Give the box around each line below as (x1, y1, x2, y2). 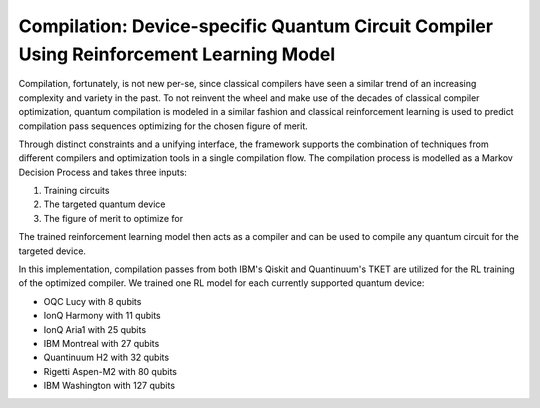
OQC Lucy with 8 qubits (43, 295, 142, 307)
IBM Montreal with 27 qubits (43, 337, 160, 349)
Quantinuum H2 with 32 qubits (43, 351, 170, 364)
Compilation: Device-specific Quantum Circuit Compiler (18, 15, 494, 37)
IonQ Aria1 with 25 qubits (43, 323, 147, 335)
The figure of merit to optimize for (43, 212, 184, 224)
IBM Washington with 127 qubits (43, 380, 175, 392)
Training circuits (43, 185, 110, 197)
